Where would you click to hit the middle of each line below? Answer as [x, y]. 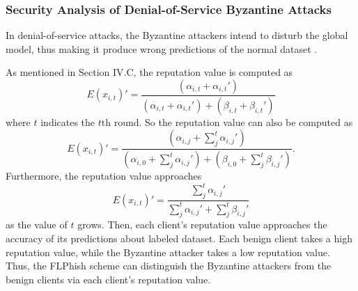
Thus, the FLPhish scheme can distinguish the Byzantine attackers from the [169, 266]
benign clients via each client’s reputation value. [108, 279]
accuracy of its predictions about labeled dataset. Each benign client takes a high [179, 238]
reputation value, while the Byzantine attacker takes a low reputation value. [168, 252]
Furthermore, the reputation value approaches [104, 176]
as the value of [37, 225]
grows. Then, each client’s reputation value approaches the [202, 225]
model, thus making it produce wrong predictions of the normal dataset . [162, 48]
